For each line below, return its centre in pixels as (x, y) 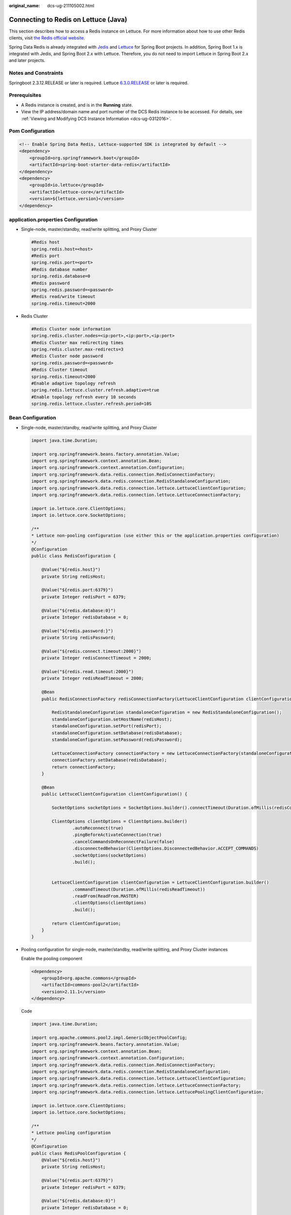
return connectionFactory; (84, 767)
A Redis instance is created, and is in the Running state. (77, 105)
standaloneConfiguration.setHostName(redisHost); (112, 719)
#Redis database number (60, 269)
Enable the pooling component (52, 958)
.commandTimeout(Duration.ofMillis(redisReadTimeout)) (139, 889)
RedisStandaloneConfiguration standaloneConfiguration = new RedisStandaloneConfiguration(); (167, 712)
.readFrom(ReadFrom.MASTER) (105, 896)
